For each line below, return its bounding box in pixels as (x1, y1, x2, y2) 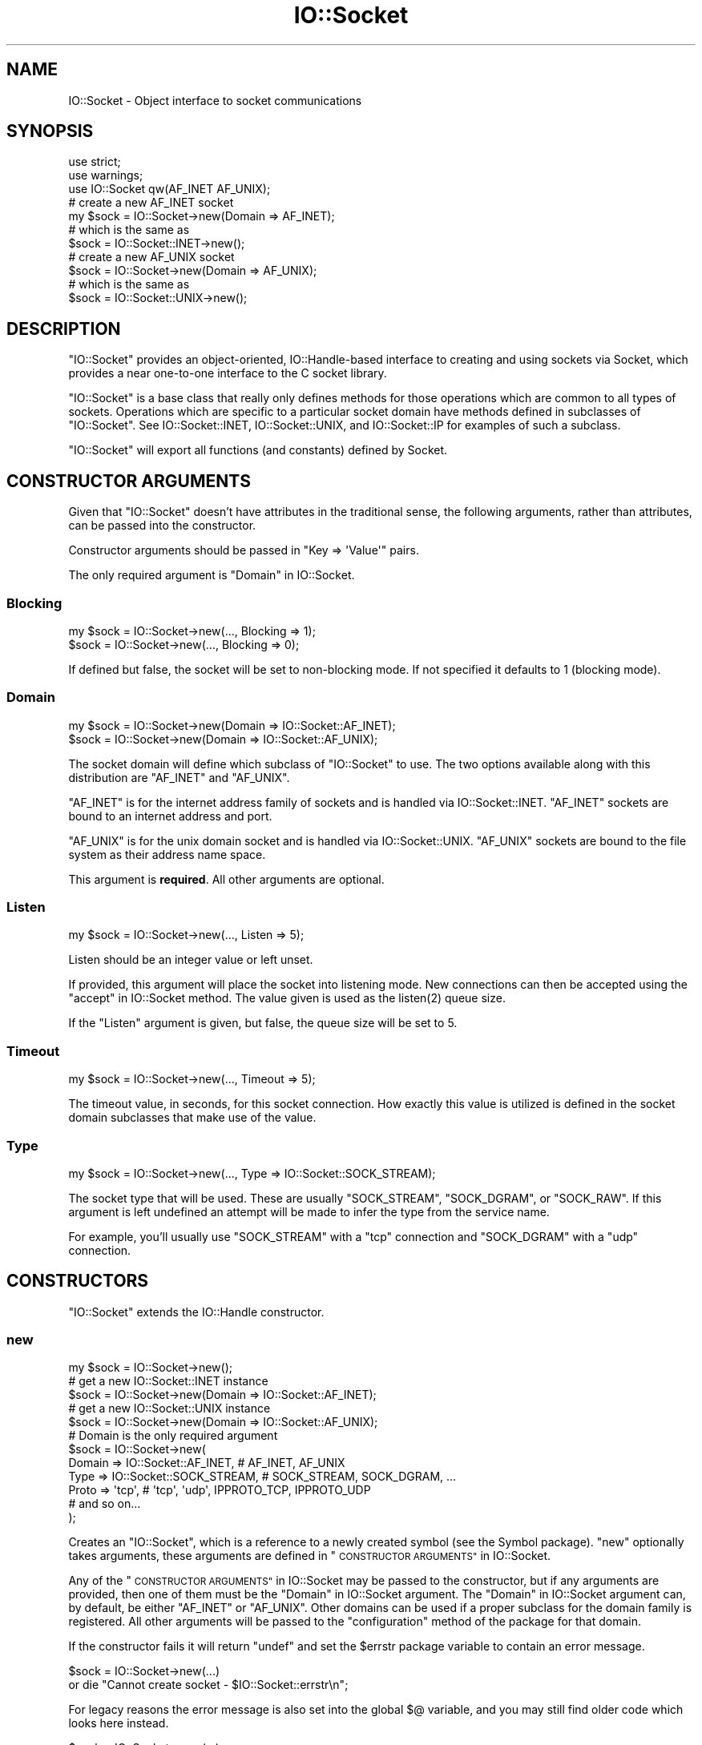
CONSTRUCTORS (6, 1271, 149, 1292)
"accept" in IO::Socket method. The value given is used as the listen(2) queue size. (68, 991, 506, 1005)
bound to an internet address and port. (68, 808, 272, 823)
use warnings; (68, 168, 143, 183)
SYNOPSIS (6, 121, 94, 142)
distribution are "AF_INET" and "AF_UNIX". (68, 770, 290, 784)
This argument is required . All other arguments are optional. (68, 872, 385, 886)
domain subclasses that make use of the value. (68, 1110, 317, 1125)
